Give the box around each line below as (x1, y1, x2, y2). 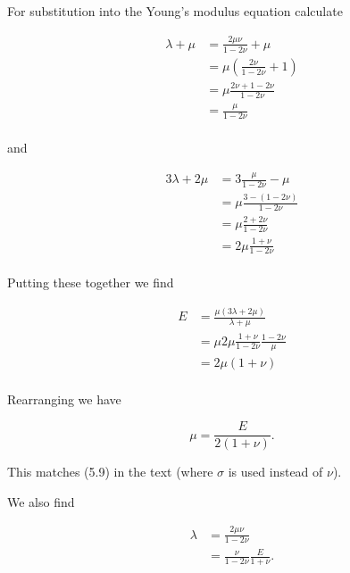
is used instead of (228, 462, 323, 481)
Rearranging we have (7, 390, 121, 409)
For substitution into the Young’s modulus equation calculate (7, 2, 343, 20)
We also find (7, 492, 75, 511)
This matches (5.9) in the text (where (7, 462, 213, 481)
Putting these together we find (7, 273, 174, 292)
